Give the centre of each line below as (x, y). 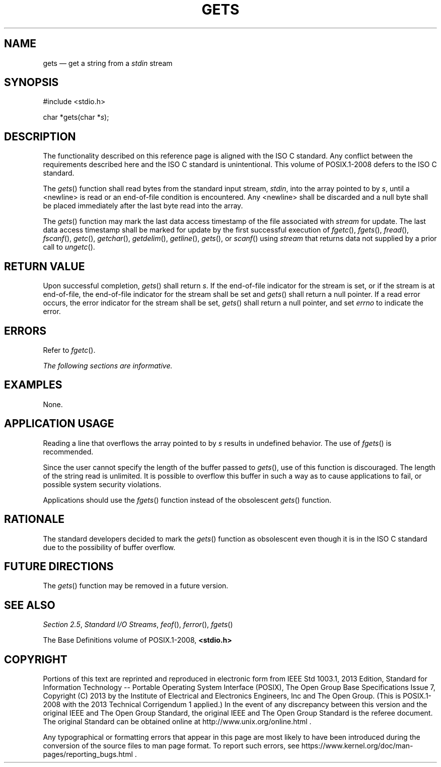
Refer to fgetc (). (69, 350)
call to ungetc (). (69, 247)
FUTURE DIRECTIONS (59, 566)
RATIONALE (34, 519)
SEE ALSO (30, 605)
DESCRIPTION (40, 136)
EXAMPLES (33, 385)
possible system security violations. (102, 484)
